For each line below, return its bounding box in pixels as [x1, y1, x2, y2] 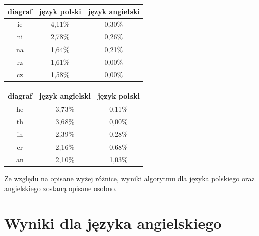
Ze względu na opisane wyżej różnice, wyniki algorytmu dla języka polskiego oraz [4, 173, 255, 183]
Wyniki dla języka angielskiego [4, 213, 222, 233]
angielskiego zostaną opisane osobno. [4, 183, 117, 194]
